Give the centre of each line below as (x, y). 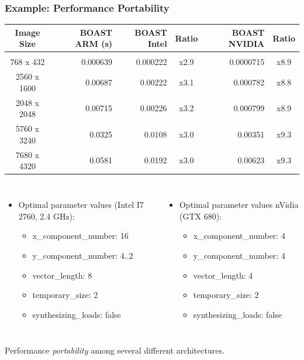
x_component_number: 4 (239, 236)
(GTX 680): (200, 216)
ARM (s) (94, 44)
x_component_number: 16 (80, 236)
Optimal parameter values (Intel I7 (81, 205)
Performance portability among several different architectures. (115, 350)
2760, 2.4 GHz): (46, 216)
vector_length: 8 (62, 275)
